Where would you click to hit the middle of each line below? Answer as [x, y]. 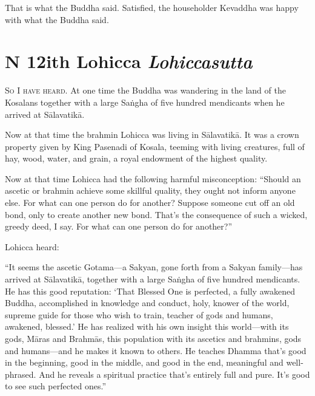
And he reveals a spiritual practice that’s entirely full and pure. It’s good [174, 374]
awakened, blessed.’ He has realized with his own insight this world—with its [147, 326]
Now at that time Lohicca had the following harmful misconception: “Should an [153, 178]
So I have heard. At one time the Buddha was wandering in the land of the [145, 90]
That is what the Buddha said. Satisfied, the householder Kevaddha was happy [152, 7]
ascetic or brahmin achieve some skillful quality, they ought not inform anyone [150, 190]
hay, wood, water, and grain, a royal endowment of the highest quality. [136, 158]
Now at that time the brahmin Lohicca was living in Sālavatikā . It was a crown [152, 135]
